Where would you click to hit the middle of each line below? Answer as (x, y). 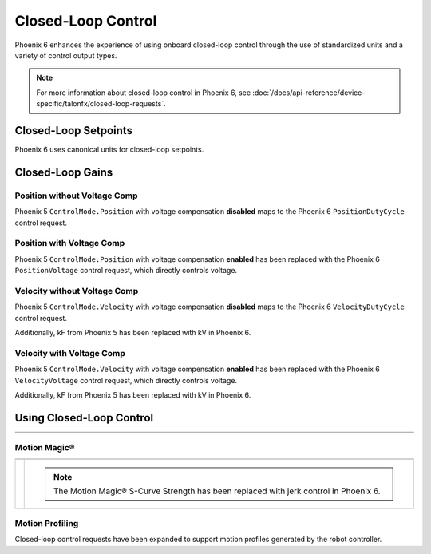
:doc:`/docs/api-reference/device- (309, 93)
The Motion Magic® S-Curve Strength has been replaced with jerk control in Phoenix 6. (217, 491)
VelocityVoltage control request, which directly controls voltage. (126, 380)
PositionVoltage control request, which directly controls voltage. (126, 271)
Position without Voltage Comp (77, 196)
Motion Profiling (47, 523)
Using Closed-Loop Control (84, 418)
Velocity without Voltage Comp (77, 291)
